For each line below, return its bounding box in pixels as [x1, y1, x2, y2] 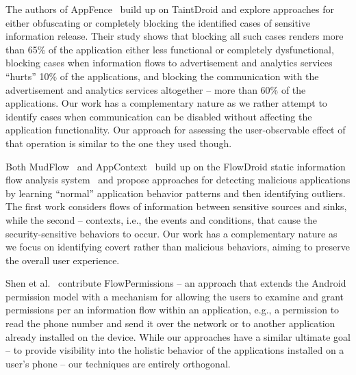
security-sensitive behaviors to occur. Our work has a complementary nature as [5, 226, 338, 240]
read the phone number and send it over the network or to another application [5, 316, 335, 331]
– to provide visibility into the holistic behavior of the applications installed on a [5, 343, 344, 357]
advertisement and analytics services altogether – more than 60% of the [5, 82, 306, 96]
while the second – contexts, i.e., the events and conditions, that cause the [5, 212, 317, 227]
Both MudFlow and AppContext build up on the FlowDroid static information [5, 159, 346, 173]
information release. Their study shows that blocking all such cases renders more [5, 29, 344, 43]
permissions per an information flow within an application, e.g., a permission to [5, 302, 340, 317]
